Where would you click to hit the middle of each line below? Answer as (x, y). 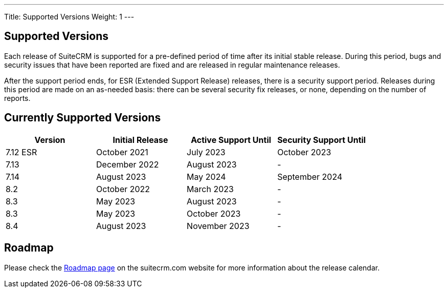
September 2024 (310, 176)
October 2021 (122, 152)
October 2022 (123, 189)
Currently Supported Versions (83, 118)
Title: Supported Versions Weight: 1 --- (69, 17)
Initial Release (140, 140)
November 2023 (218, 226)
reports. (17, 98)
